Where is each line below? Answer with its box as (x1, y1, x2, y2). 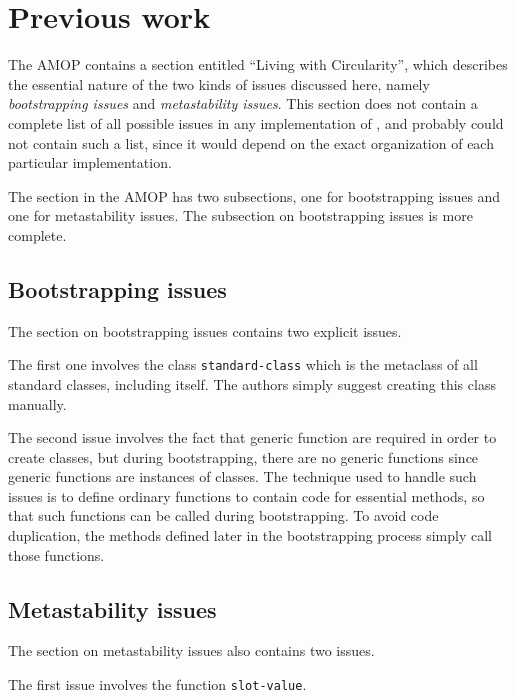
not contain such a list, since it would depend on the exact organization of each (8, 132, 494, 153)
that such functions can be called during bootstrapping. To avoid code (8, 505, 439, 526)
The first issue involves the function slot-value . (8, 674, 307, 695)
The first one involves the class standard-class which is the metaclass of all (8, 354, 478, 375)
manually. (8, 393, 67, 414)
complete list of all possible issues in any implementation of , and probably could (8, 112, 504, 133)
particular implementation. (8, 152, 172, 173)
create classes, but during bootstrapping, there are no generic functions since (8, 446, 479, 467)
